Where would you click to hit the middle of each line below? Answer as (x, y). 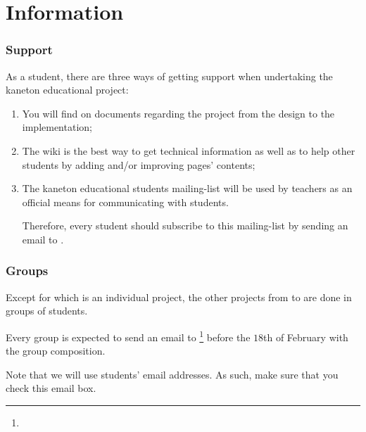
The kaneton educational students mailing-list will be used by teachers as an (187, 188)
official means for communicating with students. (125, 202)
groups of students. (47, 311)
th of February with (306, 337)
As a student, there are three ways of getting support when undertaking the (169, 76)
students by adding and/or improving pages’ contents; (139, 164)
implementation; (57, 127)
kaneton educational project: (67, 90)
